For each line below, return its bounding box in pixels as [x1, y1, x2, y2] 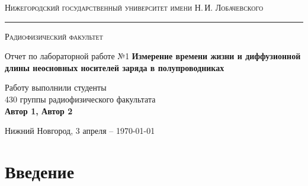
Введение [5, 159, 75, 183]
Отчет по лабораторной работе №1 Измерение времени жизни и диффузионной [5, 50, 301, 62]
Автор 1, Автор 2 [5, 104, 73, 117]
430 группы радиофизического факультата [5, 92, 156, 105]
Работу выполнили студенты [5, 81, 107, 94]
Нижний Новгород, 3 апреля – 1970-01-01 [5, 124, 155, 137]
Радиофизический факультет [5, 30, 103, 42]
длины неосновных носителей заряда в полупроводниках [5, 61, 224, 73]
